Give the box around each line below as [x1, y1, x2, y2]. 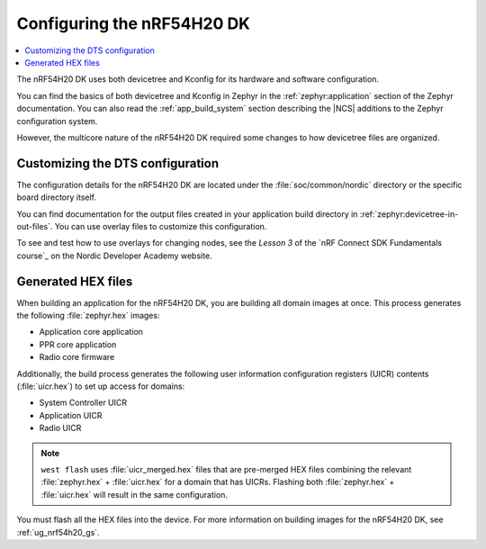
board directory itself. [16, 192, 97, 202]
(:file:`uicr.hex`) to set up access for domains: [16, 381, 185, 391]
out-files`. [16, 220, 53, 231]
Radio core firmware [39, 352, 115, 363]
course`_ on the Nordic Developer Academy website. [16, 250, 212, 261]
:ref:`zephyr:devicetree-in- [359, 208, 459, 220]
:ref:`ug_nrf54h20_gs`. [16, 526, 100, 537]
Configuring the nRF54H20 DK [16, 13, 251, 33]
